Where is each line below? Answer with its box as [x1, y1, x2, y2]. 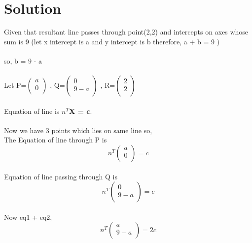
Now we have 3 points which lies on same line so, [4, 125, 152, 135]
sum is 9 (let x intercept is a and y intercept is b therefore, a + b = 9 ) [4, 36, 220, 46]
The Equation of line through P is [4, 135, 107, 145]
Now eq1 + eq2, [4, 211, 52, 222]
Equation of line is [4, 105, 60, 116]
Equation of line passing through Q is [4, 171, 117, 181]
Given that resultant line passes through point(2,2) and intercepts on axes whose [4, 27, 249, 37]
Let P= [4, 80, 27, 90]
